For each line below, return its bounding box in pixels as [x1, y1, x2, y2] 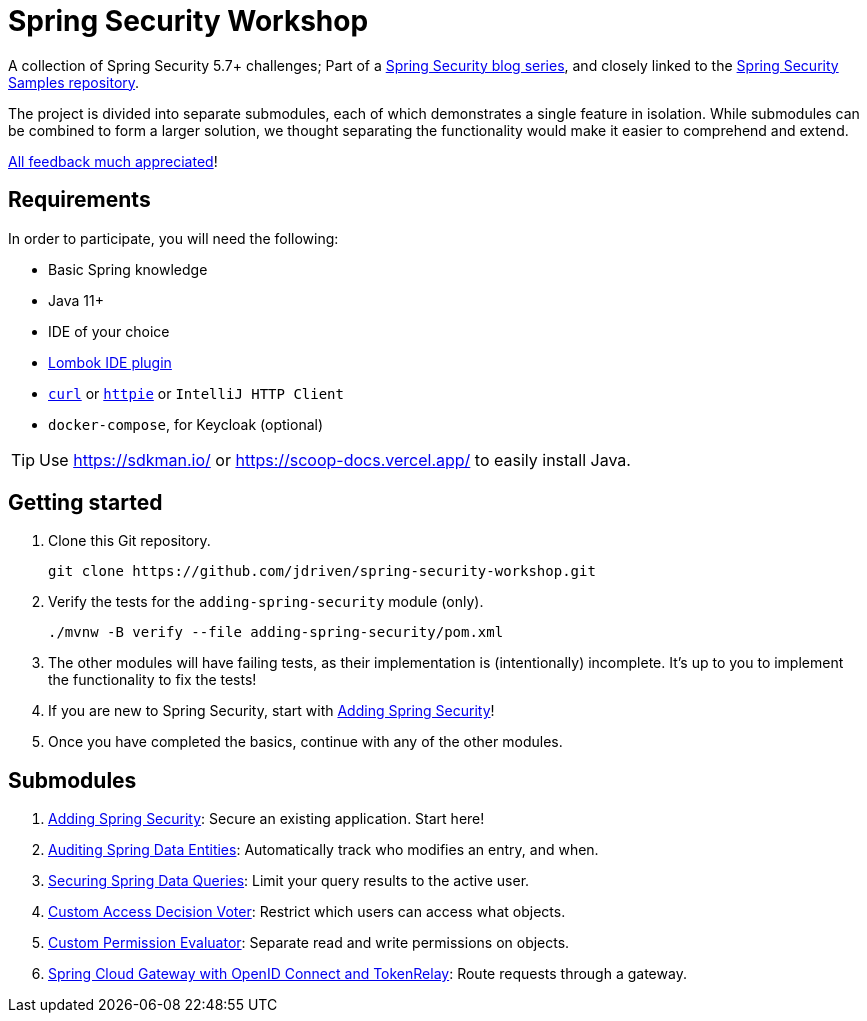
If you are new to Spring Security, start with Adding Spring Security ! [48, 702, 495, 720]
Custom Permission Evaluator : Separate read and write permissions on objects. [48, 934, 570, 952]
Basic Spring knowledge [48, 260, 208, 278]
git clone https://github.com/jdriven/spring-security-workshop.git [48, 563, 596, 580]
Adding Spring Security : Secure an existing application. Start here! [48, 810, 485, 828]
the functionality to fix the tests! [48, 671, 257, 689]
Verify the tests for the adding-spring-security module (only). [48, 593, 484, 611]
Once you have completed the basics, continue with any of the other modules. [48, 733, 563, 751]
